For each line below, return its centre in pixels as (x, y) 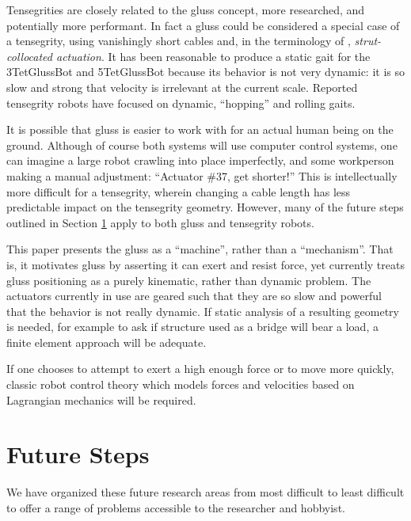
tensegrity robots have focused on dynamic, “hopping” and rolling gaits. (181, 103)
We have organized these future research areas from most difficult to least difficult (205, 492)
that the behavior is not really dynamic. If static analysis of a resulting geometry (203, 311)
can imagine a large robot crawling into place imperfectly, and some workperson (200, 160)
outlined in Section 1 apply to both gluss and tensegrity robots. (160, 222)
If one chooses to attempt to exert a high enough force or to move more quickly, (200, 369)
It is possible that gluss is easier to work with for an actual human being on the (200, 129)
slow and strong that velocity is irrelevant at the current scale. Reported (182, 87)
